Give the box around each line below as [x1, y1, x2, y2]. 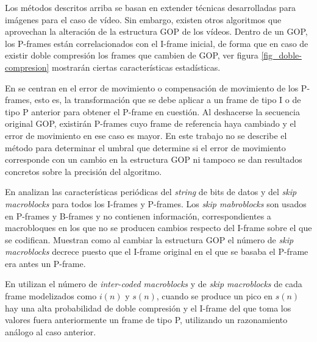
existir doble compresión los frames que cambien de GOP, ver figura [5, 49, 258, 62]
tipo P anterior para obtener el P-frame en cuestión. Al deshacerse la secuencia [5, 105, 300, 118]
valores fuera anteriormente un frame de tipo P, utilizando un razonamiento [5, 313, 288, 326]
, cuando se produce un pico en [156, 290, 273, 302]
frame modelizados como [5, 290, 97, 302]
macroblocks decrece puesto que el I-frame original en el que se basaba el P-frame [5, 245, 308, 258]
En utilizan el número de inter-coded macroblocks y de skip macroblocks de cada [5, 277, 302, 290]
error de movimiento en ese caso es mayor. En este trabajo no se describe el [5, 129, 287, 141]
